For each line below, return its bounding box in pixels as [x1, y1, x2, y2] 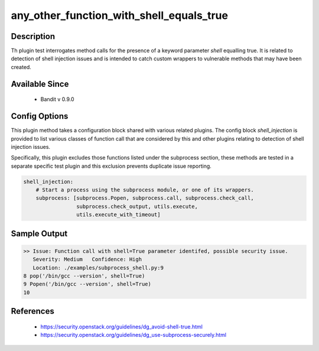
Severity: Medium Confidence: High [32, 256, 142, 263]
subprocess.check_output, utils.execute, [76, 203, 198, 210]
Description [11, 31, 56, 41]
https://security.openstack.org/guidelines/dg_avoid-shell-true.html [40, 323, 203, 330]
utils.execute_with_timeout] [76, 212, 161, 218]
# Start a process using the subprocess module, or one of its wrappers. [35, 187, 254, 193]
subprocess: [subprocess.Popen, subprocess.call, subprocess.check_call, [35, 195, 254, 201]
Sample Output [11, 228, 68, 239]
